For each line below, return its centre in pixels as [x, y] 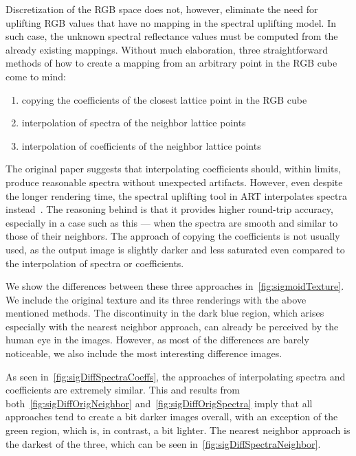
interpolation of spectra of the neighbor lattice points [134, 123]
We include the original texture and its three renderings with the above [156, 299]
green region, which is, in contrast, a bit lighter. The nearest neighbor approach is [178, 430]
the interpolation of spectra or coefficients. [95, 263]
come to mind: [36, 76]
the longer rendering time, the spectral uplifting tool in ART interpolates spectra [176, 195]
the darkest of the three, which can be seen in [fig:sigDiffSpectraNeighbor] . [163, 443]
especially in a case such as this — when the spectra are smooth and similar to [172, 222]
